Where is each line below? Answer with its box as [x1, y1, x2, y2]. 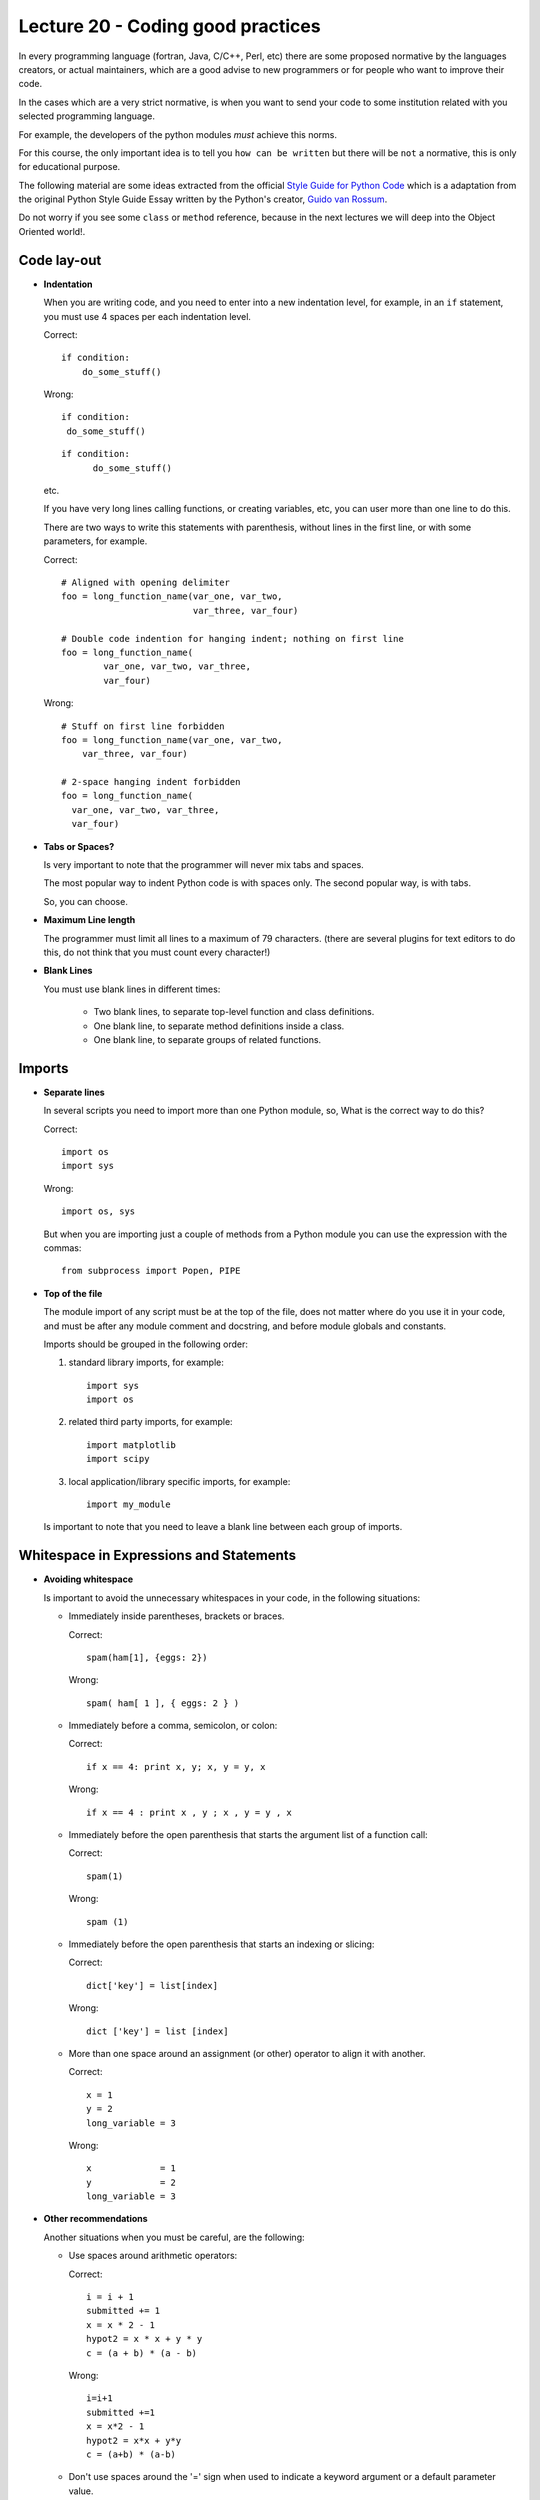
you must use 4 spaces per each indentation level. [43, 310, 252, 322]
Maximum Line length [43, 914, 136, 926]
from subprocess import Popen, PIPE [61, 1265, 241, 1277]
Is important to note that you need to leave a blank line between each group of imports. [43, 1521, 403, 1533]
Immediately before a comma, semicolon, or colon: [68, 1720, 278, 1732]
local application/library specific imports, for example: [68, 1475, 291, 1487]
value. [68, 2485, 94, 2497]
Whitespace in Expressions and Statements [18, 1547, 297, 1564]
